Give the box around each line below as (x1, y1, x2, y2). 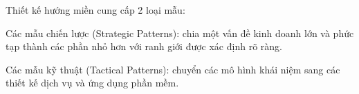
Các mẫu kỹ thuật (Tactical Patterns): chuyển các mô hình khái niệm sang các (6, 62, 340, 76)
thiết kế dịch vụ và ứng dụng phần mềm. (6, 75, 179, 90)
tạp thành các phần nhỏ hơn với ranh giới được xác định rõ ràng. (6, 39, 282, 54)
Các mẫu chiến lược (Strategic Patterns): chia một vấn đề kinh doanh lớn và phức (6, 25, 354, 40)
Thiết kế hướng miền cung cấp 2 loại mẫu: (6, 3, 185, 16)
